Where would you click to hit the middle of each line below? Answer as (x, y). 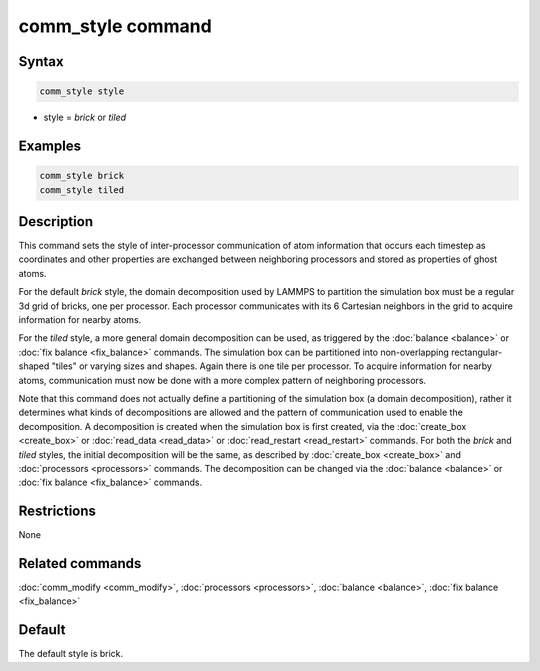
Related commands (80, 563)
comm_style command (115, 26)
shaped (34, 366)
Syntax (41, 61)
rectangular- (476, 352)
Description (56, 221)
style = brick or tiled (85, 117)
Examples (50, 145)
